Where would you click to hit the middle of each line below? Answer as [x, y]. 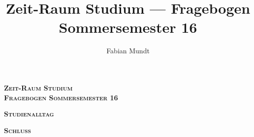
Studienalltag [29, 114]
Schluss [17, 130]
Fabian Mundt [128, 51]
